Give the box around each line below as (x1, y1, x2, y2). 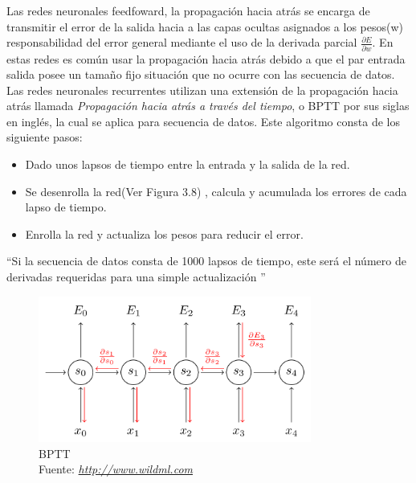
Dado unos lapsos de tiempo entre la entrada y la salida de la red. (25, 156, 350, 173)
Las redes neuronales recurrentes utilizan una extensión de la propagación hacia (6, 81, 398, 98)
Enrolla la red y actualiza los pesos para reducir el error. (25, 225, 304, 242)
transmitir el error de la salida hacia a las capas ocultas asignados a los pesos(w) (6, 18, 404, 35)
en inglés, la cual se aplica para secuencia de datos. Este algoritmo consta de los (6, 113, 400, 129)
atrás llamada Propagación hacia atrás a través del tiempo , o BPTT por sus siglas (6, 97, 410, 114)
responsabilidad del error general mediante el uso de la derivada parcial (6, 34, 357, 51)
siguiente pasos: (6, 129, 83, 145)
